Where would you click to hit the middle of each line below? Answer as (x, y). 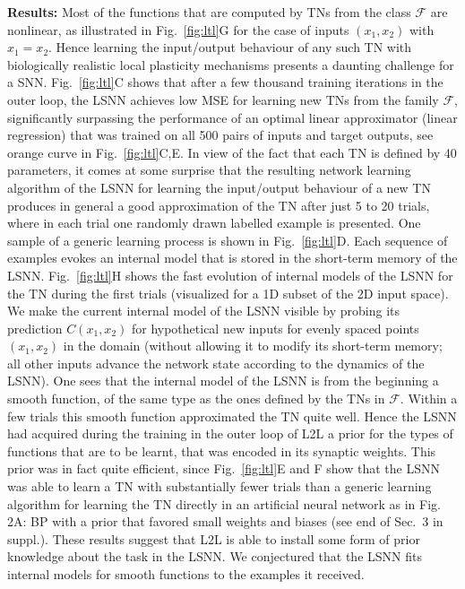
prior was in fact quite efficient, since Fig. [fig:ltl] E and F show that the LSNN (224, 468)
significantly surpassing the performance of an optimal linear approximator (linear (232, 117)
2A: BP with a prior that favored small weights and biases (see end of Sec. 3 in (225, 521)
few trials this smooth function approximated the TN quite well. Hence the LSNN (232, 416)
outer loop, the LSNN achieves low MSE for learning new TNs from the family (223, 99)
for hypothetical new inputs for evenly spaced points (275, 328)
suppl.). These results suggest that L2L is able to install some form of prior (214, 538)
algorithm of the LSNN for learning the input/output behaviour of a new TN (219, 187)
